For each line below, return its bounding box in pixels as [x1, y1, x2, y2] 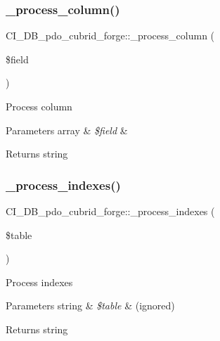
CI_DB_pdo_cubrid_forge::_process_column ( [6, 28, 215, 43]
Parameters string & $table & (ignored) [6, 298, 175, 313]
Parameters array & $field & [6, 122, 128, 137]
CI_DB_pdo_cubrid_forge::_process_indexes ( [6, 204, 215, 218]
